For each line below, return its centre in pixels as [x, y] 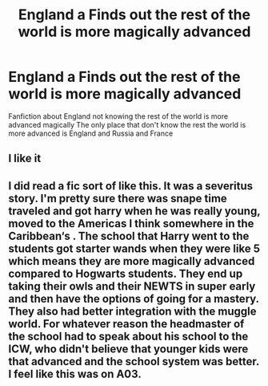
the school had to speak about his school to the [128, 336]
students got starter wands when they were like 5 [134, 248]
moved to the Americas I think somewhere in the [131, 223]
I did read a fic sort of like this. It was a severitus [131, 186]
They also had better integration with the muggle [132, 311]
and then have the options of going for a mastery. [134, 299]
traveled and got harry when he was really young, [134, 211]
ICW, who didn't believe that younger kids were [128, 349]
